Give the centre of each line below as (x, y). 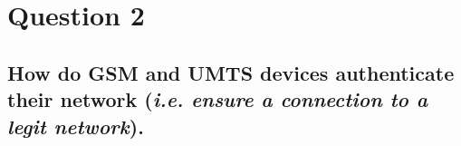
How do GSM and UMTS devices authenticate (231, 72)
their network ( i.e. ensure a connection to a (218, 99)
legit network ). (76, 126)
